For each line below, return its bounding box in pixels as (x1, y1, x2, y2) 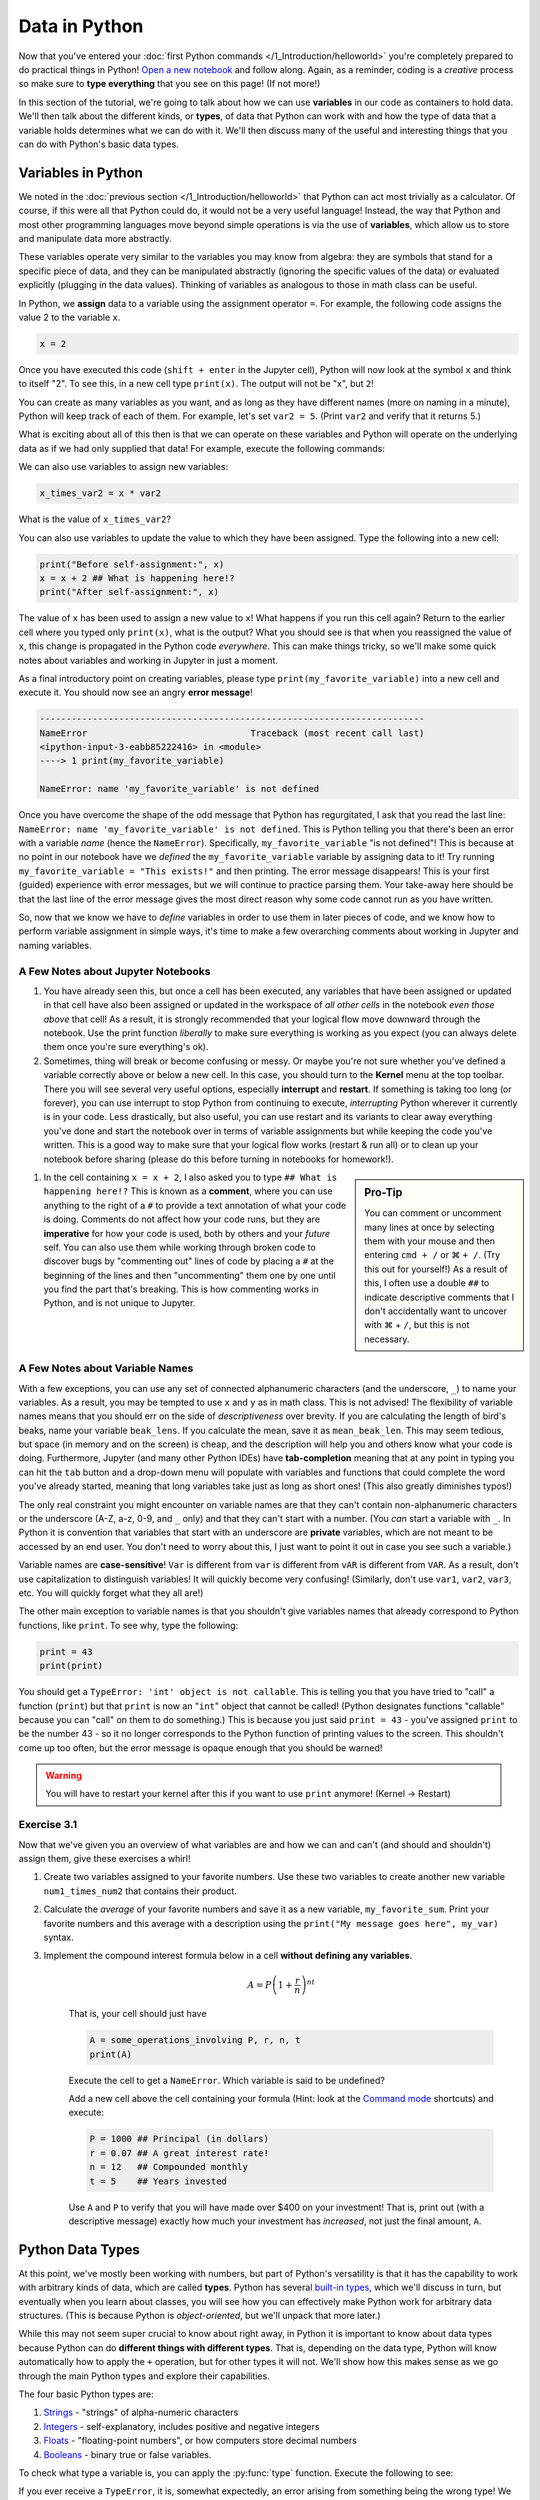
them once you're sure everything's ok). (43, 1041, 209, 1053)
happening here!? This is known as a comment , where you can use (43, 1185, 334, 1197)
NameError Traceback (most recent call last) (39, 727, 425, 739)
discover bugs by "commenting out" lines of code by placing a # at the (43, 1255, 335, 1267)
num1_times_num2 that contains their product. (43, 1885, 237, 1897)
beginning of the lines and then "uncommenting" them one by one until (43, 1269, 336, 1281)
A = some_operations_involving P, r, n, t (89, 2035, 301, 2046)
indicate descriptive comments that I (364, 1291, 515, 1303)
